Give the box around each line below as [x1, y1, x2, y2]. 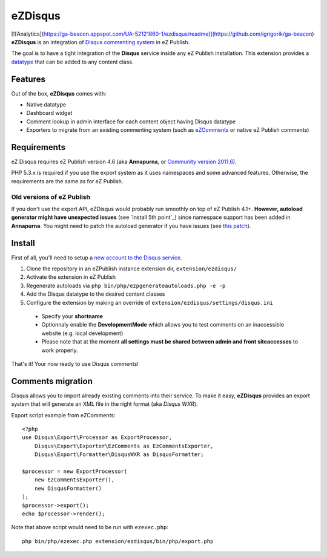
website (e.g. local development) [41, 330, 124, 337]
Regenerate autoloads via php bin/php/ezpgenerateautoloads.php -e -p [26, 282, 226, 289]
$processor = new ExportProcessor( [22, 468, 128, 475]
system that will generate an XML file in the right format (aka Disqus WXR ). [11, 400, 198, 408]
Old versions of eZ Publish [11, 192, 91, 201]
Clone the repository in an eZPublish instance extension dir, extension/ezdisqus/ [26, 265, 237, 272]
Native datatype [26, 101, 67, 108]
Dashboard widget [26, 109, 73, 117]
